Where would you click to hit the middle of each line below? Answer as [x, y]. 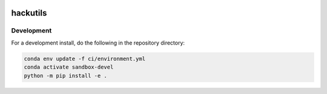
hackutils [29, 13]
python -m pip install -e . [65, 76]
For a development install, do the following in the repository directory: [98, 43]
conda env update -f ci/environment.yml [84, 58]
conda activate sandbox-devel [69, 67]
